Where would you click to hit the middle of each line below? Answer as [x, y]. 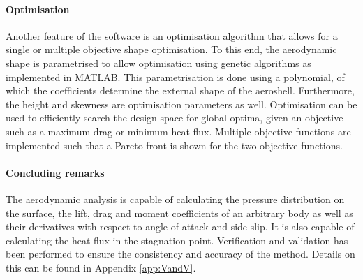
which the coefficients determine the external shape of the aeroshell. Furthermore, [180, 90]
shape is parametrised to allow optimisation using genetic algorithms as [158, 62]
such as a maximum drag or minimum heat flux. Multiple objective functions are [178, 131]
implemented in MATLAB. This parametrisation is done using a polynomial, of [175, 76]
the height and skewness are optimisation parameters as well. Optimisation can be [181, 104]
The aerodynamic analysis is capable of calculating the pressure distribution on [175, 199]
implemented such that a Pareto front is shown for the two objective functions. [174, 145]
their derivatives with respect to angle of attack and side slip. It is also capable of [180, 227]
